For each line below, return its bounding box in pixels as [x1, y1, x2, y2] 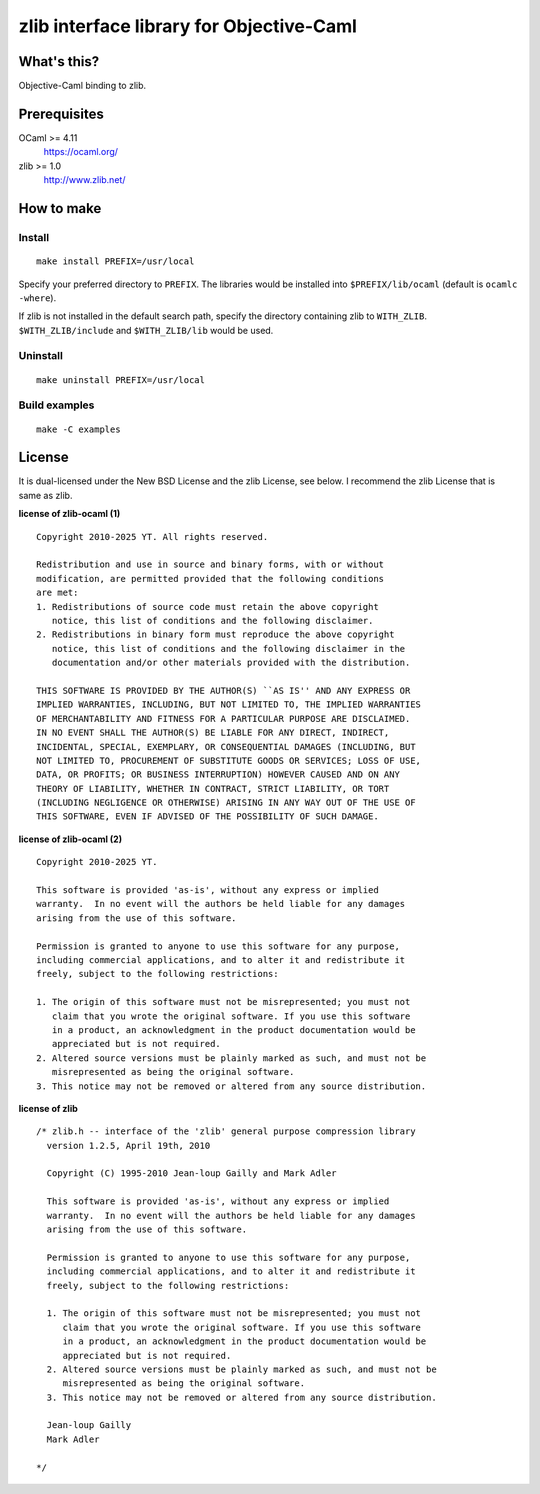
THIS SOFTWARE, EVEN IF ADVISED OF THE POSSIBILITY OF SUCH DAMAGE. [36, 811, 379, 822]
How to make [18, 200, 102, 217]
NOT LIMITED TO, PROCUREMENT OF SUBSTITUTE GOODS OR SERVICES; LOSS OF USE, [36, 755, 422, 766]
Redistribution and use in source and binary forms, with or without [36, 559, 385, 570]
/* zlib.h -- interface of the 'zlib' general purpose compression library [36, 1126, 416, 1137]
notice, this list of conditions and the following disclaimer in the [51, 643, 406, 654]
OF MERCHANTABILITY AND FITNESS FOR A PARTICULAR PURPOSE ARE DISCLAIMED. [36, 713, 411, 724]
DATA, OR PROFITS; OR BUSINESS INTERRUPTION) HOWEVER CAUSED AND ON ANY [36, 769, 400, 780]
